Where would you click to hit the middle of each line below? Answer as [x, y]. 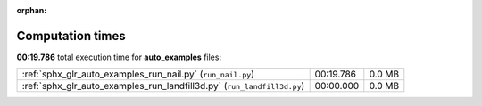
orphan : [32, 10]
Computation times [71, 36]
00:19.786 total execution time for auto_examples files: [119, 57]
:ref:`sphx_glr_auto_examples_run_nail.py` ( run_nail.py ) [138, 74]
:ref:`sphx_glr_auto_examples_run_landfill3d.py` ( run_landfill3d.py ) [163, 86]
